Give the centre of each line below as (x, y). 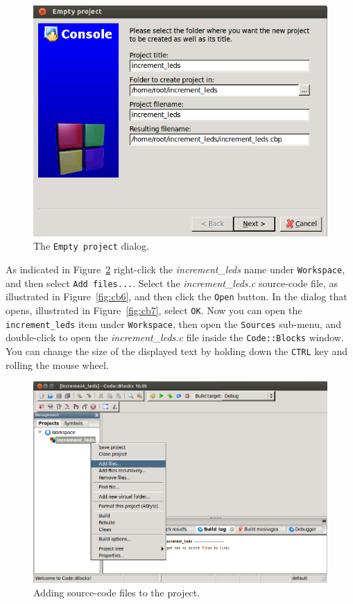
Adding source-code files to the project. (117, 592)
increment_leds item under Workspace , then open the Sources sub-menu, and (174, 323)
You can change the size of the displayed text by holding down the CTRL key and (177, 351)
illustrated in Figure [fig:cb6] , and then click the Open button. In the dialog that (176, 296)
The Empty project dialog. (91, 246)
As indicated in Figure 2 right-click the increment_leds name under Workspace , (175, 269)
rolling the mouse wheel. (57, 364)
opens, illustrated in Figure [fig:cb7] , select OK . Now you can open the (154, 310)
